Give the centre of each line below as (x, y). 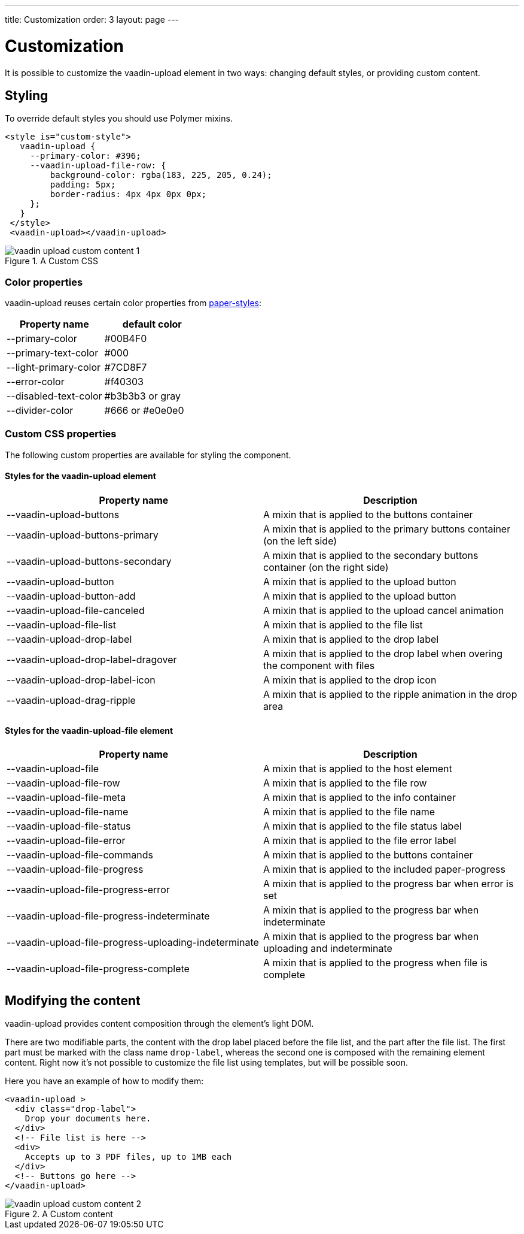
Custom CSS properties (61, 434)
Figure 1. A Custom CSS (52, 261)
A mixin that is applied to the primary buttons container (387, 529)
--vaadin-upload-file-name (68, 812)
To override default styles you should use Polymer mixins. (119, 119)
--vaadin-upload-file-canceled (76, 611)
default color (152, 324)
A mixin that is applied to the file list (343, 625)
